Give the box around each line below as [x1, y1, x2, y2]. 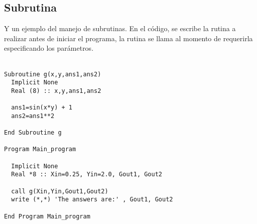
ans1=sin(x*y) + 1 [11, 104, 73, 111]
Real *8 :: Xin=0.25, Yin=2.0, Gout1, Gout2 [11, 171, 162, 178]
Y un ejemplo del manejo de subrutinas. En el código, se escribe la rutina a [4, 23, 236, 34]
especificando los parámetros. [4, 43, 94, 53]
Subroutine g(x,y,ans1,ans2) [4, 70, 101, 78]
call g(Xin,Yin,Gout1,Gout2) [11, 187, 108, 195]
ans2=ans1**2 [11, 112, 55, 120]
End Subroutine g [4, 129, 62, 137]
